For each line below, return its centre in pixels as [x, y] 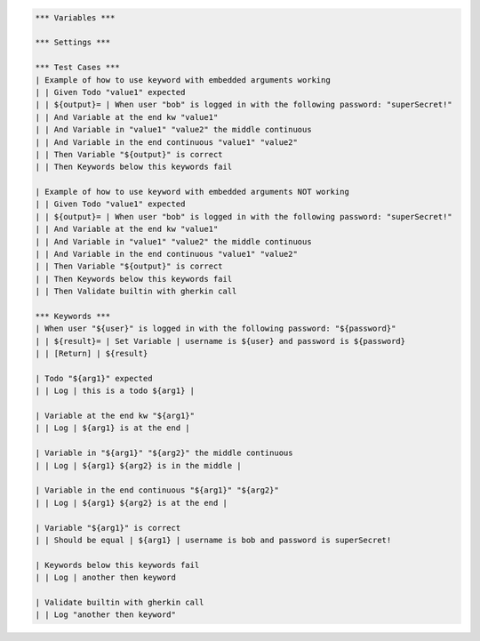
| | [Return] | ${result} [92, 354]
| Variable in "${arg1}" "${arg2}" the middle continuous [164, 453]
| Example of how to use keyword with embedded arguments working [183, 80]
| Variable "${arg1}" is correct [108, 528]
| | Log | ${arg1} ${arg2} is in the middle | [138, 465]
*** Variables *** [75, 17]
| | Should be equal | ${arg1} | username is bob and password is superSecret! [213, 540]
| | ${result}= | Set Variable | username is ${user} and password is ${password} [220, 341]
